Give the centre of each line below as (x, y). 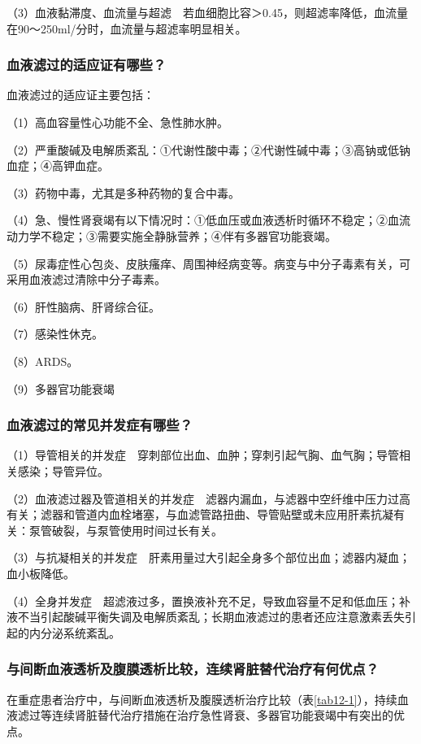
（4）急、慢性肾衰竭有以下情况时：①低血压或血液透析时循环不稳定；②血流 (208, 220)
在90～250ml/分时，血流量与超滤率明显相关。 (127, 28)
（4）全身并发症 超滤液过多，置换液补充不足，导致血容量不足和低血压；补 (208, 600)
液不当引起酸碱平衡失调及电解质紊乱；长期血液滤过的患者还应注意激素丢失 (206, 617)
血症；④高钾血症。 (58, 165)
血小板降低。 (41, 573)
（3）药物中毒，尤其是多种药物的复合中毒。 (123, 192)
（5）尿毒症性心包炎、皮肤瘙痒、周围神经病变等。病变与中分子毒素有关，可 (208, 263)
